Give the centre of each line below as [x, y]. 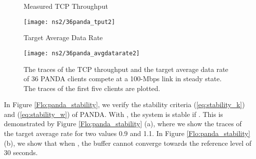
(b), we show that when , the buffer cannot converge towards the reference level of [128, 143]
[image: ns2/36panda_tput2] [70, 22]
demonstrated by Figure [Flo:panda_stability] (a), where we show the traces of [123, 124]
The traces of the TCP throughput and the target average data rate [126, 69]
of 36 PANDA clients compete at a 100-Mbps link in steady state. [123, 79]
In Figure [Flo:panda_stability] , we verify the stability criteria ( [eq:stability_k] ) [125, 104]
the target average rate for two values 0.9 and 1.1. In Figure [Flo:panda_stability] [127, 133]
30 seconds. [21, 152]
